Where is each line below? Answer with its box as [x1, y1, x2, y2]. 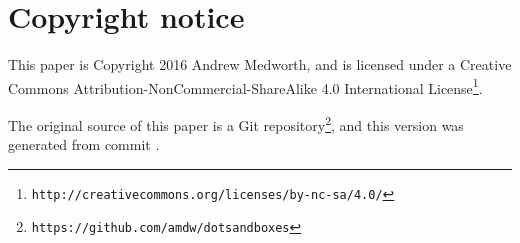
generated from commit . [8, 134, 160, 155]
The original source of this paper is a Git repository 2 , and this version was [8, 111, 464, 135]
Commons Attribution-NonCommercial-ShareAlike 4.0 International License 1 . [8, 74, 483, 98]
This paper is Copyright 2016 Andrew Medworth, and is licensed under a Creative [8, 54, 512, 75]
